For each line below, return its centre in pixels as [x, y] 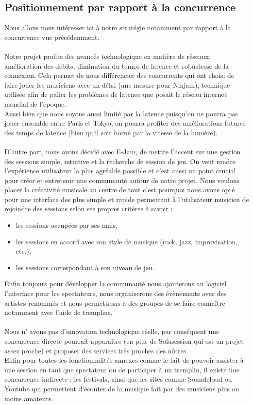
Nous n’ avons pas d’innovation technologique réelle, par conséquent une [112, 331]
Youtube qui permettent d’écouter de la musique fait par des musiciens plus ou [122, 388]
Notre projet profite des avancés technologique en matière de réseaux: [108, 56]
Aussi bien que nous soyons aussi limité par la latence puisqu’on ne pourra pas [121, 113]
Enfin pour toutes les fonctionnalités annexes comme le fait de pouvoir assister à [124, 360]
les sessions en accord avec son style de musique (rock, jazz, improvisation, [126, 241]
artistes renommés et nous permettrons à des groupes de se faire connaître [115, 303]
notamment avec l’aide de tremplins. [59, 312]
